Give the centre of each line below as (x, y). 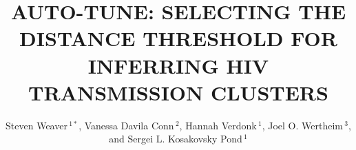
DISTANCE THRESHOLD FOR (178, 38)
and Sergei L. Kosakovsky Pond (176, 139)
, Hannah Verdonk (218, 125)
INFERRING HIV (178, 65)
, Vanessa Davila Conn (126, 125)
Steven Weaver (36, 125)
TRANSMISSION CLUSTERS (178, 92)
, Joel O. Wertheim (302, 125)
